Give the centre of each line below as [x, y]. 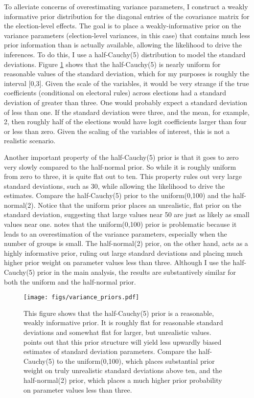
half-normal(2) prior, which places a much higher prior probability [123, 380]
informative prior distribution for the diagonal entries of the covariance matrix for [127, 16]
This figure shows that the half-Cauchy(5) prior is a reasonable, [119, 313]
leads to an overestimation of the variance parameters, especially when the [115, 233]
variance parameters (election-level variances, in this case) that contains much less [127, 35]
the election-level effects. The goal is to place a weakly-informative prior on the [123, 26]
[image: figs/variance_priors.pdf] [81, 298]
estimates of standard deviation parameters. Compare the [110, 351]
